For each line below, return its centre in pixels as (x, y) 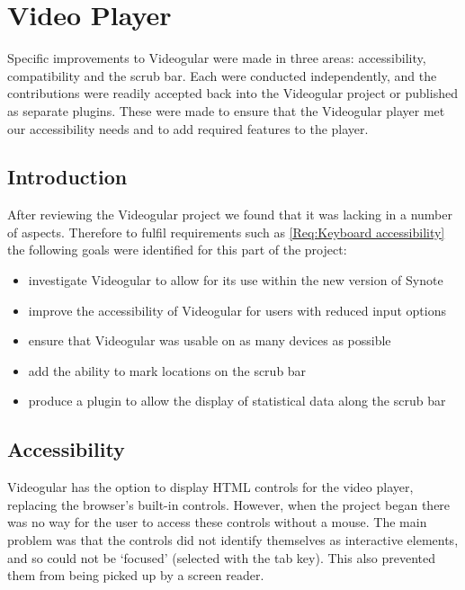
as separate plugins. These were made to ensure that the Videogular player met (226, 110)
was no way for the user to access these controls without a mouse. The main (217, 522)
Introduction (67, 177)
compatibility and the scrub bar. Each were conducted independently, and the (222, 75)
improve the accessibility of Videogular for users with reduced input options (237, 310)
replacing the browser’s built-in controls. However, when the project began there (229, 504)
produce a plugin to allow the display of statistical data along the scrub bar (237, 401)
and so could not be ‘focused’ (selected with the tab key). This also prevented (222, 557)
